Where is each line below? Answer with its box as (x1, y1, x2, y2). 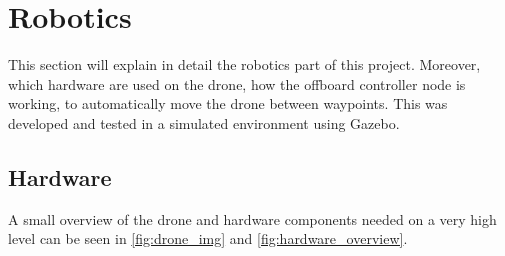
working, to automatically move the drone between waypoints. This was (8, 93, 448, 114)
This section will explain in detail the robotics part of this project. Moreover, (8, 54, 481, 75)
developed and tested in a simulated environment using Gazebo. (8, 112, 400, 133)
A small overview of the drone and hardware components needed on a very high (8, 208, 497, 229)
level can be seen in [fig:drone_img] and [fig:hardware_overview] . (8, 228, 408, 249)
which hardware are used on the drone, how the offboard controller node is (8, 73, 466, 94)
